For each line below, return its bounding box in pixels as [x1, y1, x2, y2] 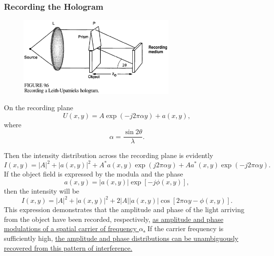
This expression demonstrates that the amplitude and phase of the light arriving [4, 204, 245, 215]
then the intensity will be [4, 186, 80, 196]
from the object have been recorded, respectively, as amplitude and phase [4, 214, 224, 224]
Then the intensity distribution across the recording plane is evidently [4, 150, 213, 160]
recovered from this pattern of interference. [4, 242, 132, 253]
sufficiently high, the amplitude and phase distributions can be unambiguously [4, 233, 238, 243]
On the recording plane [4, 102, 73, 113]
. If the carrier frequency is [143, 223, 224, 234]
